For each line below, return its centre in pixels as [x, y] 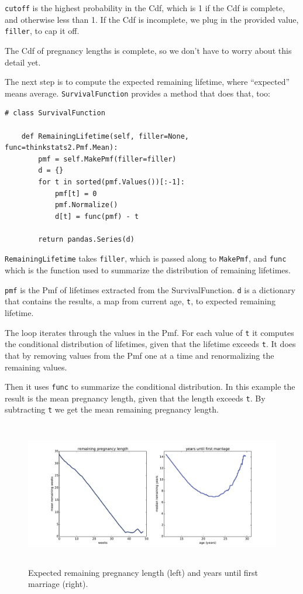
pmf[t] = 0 [76, 193]
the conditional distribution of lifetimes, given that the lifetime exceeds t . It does [150, 344]
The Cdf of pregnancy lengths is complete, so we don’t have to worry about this [148, 50]
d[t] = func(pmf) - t [97, 216]
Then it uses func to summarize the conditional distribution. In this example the [150, 387]
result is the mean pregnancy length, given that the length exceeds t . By [135, 398]
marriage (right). [58, 584]
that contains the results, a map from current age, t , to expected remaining [140, 301]
